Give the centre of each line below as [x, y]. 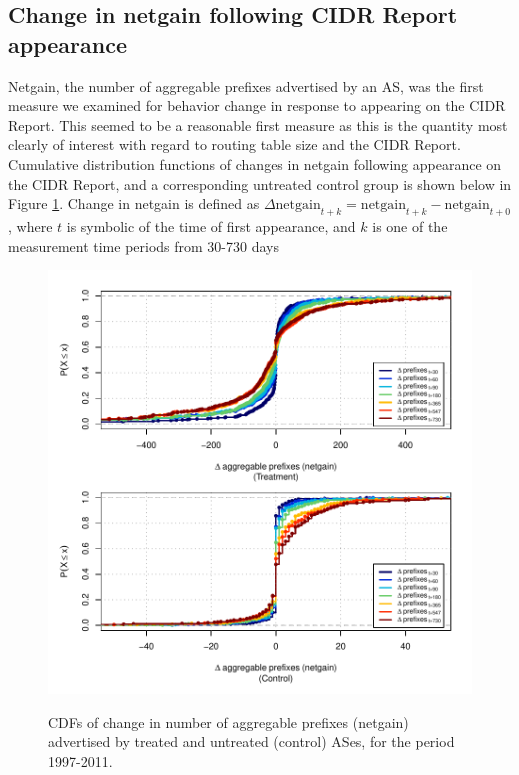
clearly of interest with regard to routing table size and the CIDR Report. [234, 144]
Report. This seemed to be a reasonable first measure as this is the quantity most [258, 124]
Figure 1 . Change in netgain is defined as [134, 203]
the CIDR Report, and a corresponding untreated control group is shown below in [260, 183]
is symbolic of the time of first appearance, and [211, 225]
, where [30, 225]
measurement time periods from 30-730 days [143, 245]
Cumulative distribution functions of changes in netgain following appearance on [255, 163]
